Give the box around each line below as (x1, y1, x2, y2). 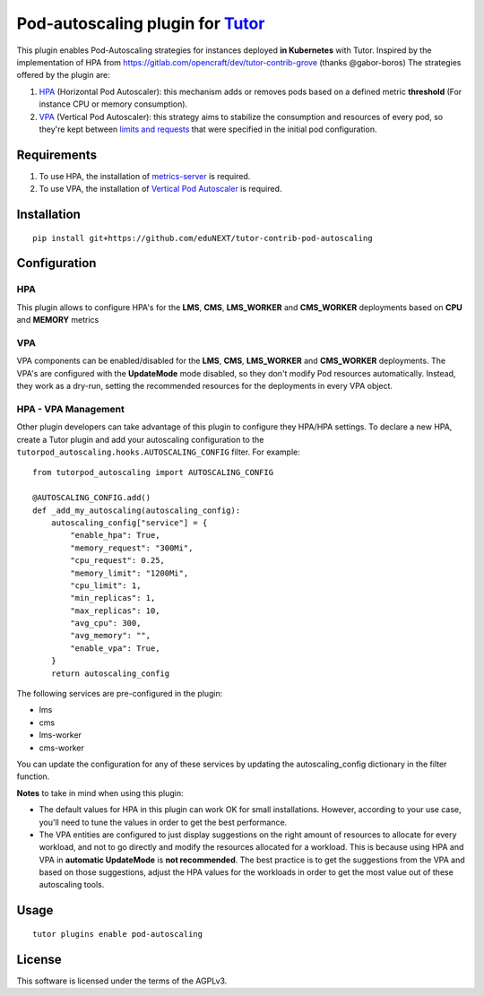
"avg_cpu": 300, (70, 619, 142, 628)
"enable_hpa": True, (70, 530, 160, 541)
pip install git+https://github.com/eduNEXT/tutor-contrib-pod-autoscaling (32, 233, 373, 243)
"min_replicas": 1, (70, 593, 156, 603)
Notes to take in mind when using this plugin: (16, 787, 184, 798)
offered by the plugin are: (16, 70, 111, 81)
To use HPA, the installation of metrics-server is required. (39, 170, 251, 181)
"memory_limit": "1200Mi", (70, 567, 189, 578)
